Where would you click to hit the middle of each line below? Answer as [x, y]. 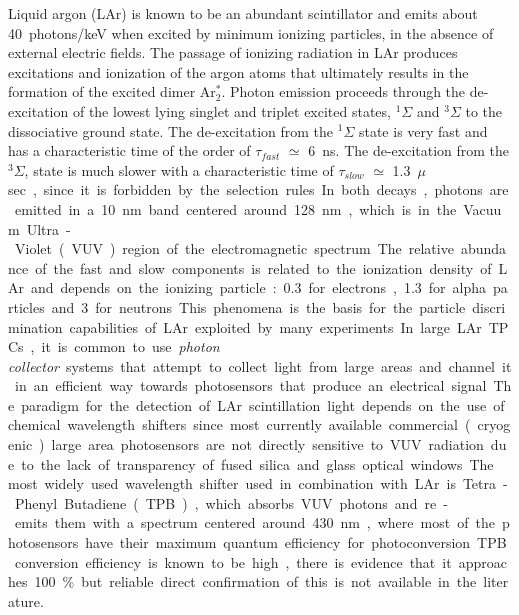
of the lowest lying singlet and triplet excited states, [231, 110]
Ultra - [48, 228]
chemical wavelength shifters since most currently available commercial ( [239, 424]
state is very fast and [423, 130]
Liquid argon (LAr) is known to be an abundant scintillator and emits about [243, 13]
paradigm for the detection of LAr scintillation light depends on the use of [263, 404]
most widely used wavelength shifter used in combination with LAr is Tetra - [258, 483]
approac [482, 561]
